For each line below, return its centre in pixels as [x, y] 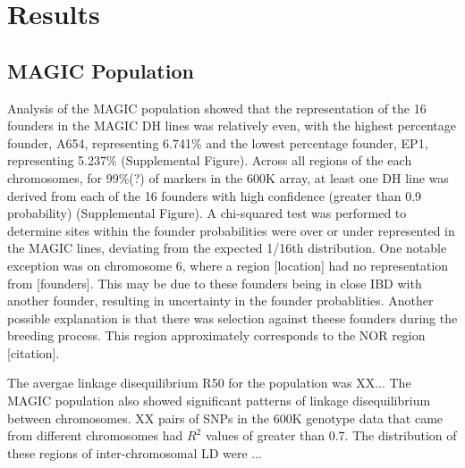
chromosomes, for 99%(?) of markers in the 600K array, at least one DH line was [228, 177]
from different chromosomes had [95, 435]
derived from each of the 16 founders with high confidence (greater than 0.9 [215, 195]
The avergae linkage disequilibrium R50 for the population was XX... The [209, 383]
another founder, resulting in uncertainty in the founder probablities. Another [220, 301]
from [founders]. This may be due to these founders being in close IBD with [215, 283]
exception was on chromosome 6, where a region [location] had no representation [228, 265]
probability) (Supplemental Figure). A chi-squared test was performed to [207, 213]
